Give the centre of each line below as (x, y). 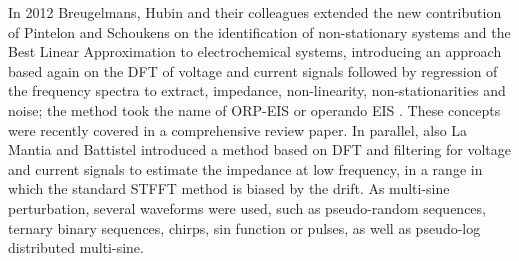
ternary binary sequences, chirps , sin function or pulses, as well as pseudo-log (244, 227)
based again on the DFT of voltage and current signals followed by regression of (253, 70)
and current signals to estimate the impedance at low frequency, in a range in (245, 168)
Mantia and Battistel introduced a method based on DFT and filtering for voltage (259, 149)
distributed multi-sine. (76, 247)
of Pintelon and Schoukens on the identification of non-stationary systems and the (259, 31)
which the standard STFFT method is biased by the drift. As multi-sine (229, 188)
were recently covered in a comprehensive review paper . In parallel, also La (238, 129)
